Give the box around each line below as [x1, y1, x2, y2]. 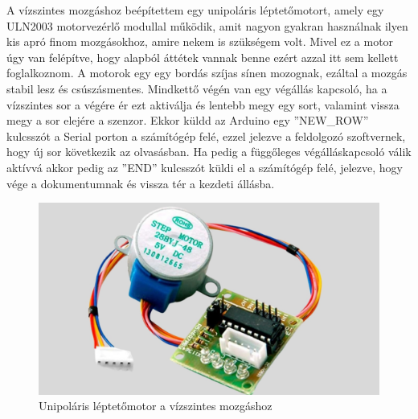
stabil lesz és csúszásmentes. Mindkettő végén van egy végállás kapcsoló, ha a [6, 80, 387, 97]
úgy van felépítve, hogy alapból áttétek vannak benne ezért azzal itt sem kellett [6, 48, 399, 65]
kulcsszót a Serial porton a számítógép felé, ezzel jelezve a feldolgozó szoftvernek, [6, 127, 406, 144]
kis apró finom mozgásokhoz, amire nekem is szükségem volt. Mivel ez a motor [6, 33, 394, 50]
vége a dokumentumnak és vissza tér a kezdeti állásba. [6, 175, 275, 191]
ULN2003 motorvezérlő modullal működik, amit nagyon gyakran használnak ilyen [6, 17, 408, 34]
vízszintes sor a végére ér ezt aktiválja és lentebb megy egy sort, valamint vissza [6, 96, 400, 113]
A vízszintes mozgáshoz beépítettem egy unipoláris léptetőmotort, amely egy [6, 2, 384, 18]
